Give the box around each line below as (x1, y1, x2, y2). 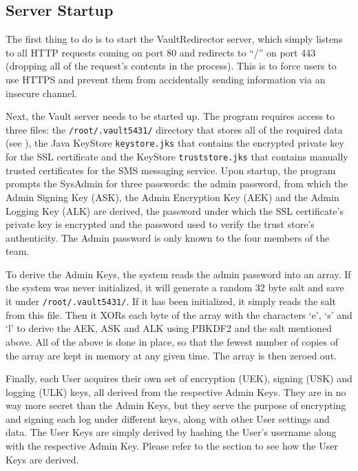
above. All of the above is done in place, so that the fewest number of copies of (6, 334, 338, 348)
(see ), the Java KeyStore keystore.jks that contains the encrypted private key (6, 136, 344, 150)
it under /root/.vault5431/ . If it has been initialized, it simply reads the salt (6, 294, 336, 308)
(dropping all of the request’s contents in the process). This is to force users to (6, 59, 337, 73)
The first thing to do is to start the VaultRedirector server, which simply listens (6, 32, 343, 46)
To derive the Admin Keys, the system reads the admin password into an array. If (6, 266, 351, 281)
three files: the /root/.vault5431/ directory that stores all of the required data (6, 122, 343, 136)
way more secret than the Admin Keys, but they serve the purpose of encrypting (6, 398, 346, 412)
